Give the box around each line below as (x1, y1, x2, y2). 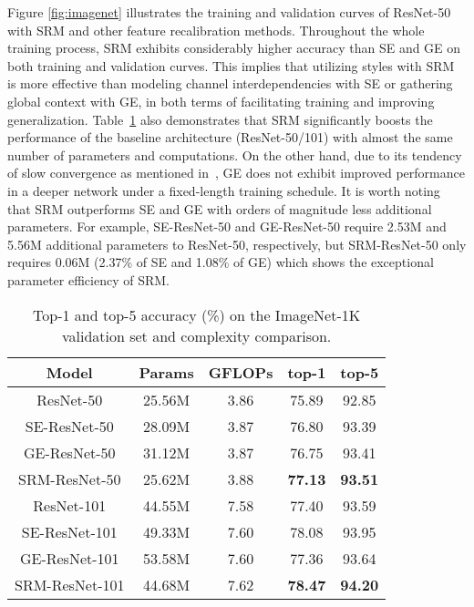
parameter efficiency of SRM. (7, 270, 170, 289)
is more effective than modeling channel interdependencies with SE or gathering (7, 74, 453, 93)
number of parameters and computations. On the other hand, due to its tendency (7, 145, 462, 164)
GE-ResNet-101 (19, 547, 119, 569)
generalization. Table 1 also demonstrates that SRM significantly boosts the (7, 109, 433, 129)
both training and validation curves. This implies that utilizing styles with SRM (7, 56, 455, 75)
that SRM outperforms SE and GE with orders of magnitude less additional (7, 199, 432, 218)
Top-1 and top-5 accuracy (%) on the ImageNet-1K (33, 303, 361, 325)
